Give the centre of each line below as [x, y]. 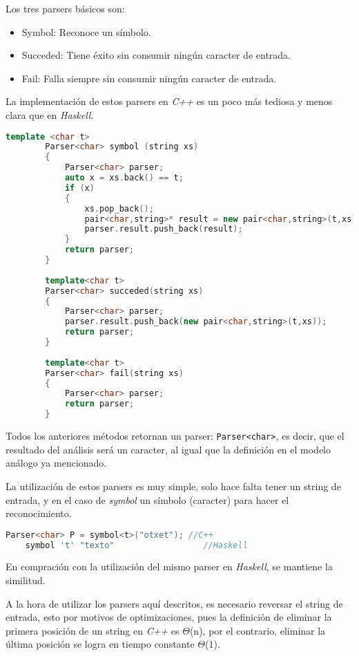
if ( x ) [79, 188]
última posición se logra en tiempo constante [100, 644]
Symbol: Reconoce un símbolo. [86, 31]
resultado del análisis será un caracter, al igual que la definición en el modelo [168, 449]
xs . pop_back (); [119, 208]
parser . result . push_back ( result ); [164, 229]
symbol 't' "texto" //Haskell [136, 545]
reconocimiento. [39, 513]
